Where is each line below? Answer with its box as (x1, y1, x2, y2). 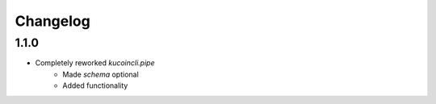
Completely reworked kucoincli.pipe (35, 58, 155, 68)
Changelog (15, 12, 90, 30)
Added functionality (62, 81, 128, 90)
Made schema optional (62, 69, 139, 79)
